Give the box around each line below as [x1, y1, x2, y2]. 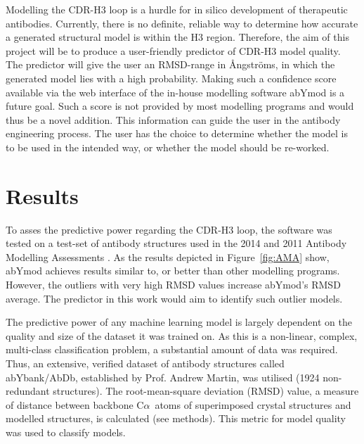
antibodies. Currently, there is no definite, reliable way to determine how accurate [6, 15, 358, 30]
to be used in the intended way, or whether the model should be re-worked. [6, 139, 330, 154]
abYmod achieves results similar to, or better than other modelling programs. [6, 263, 340, 278]
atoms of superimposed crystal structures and [155, 397, 351, 412]
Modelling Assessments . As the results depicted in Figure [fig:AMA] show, [6, 249, 330, 264]
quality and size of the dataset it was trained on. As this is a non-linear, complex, [6, 328, 358, 343]
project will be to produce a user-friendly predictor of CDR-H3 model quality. [6, 43, 341, 58]
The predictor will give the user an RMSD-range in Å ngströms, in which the [6, 57, 335, 72]
